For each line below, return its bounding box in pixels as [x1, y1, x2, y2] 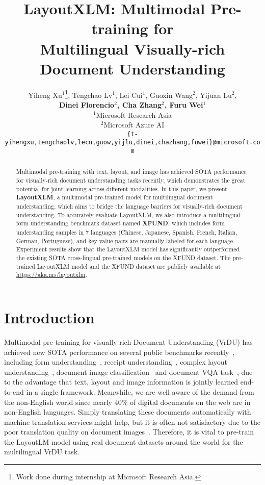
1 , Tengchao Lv [65, 88, 113, 100]
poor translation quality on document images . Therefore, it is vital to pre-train [4, 426, 254, 437]
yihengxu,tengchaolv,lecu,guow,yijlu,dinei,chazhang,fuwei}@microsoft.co [5, 139, 260, 146]
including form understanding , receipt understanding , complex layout [4, 356, 227, 367]
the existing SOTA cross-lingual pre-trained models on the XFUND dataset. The [16, 253, 231, 262]
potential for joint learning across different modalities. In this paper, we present [16, 184, 227, 193]
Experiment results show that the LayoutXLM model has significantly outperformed [16, 245, 240, 253]
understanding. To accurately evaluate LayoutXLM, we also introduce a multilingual [16, 210, 241, 219]
